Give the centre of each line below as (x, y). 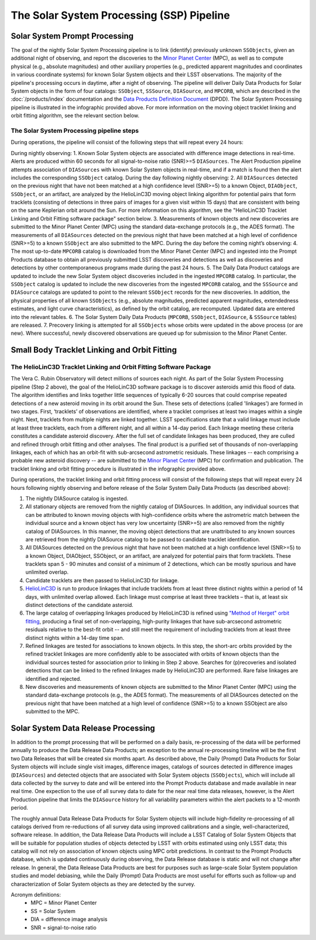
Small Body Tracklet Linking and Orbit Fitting (94, 350)
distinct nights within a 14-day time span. (75, 637)
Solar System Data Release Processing (83, 728)
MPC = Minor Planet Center (64, 903)
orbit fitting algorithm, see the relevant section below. (75, 116)
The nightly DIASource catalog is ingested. (77, 498)
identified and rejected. (54, 678)
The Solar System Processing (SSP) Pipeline (121, 15)
